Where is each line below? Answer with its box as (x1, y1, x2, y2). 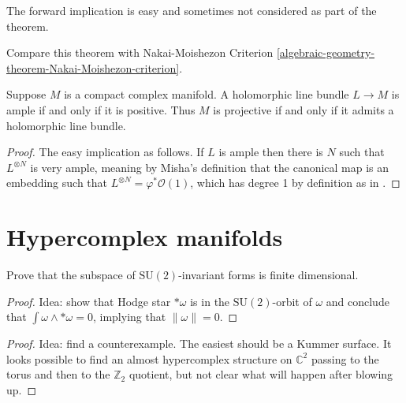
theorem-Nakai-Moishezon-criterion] (6, 59, 180, 76)
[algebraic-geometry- (276, 44, 375, 61)
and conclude (326, 293, 389, 309)
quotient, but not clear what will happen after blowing (129, 366, 393, 382)
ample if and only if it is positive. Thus (6, 101, 196, 118)
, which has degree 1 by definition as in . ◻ (190, 174, 400, 191)
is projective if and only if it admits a (213, 101, 394, 118)
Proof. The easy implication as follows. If (6, 144, 204, 160)
